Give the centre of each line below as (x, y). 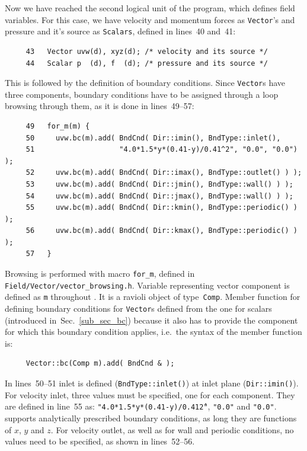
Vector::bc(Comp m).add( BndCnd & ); (100, 364)
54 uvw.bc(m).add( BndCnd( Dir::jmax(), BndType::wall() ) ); (159, 196)
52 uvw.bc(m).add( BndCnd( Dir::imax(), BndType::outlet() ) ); (164, 173)
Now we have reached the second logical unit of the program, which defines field (150, 8)
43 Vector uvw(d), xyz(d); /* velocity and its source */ (147, 51)
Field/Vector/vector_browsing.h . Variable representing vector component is (147, 285)
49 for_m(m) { (58, 126)
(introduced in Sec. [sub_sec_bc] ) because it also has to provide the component (151, 320)
